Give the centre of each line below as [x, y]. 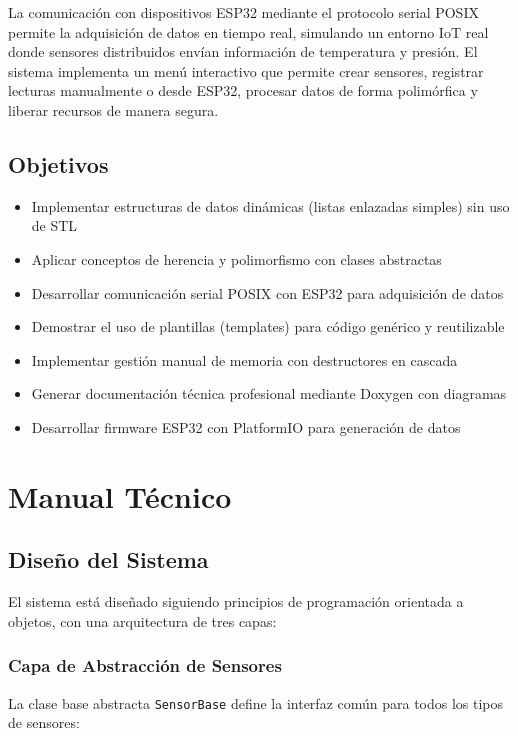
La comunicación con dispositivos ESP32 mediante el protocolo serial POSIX [243, 12]
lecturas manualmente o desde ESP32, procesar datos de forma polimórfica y [243, 90]
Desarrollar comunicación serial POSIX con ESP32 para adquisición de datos [267, 292]
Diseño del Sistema [108, 559]
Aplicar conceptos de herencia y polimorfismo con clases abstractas [236, 258]
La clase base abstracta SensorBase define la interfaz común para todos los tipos [256, 702]
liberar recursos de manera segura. [113, 109]
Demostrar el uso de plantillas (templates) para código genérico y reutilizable [268, 326]
